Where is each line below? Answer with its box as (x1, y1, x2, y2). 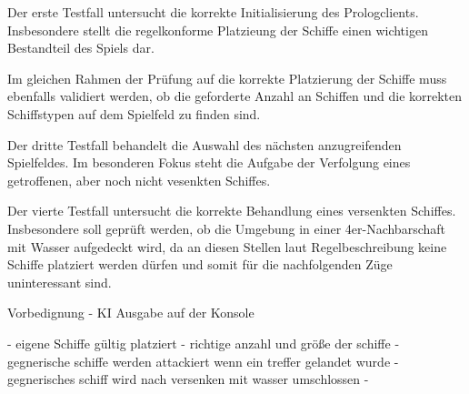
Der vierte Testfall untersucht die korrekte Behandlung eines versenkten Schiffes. (7, 201, 456, 220)
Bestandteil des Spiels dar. (7, 38, 155, 57)
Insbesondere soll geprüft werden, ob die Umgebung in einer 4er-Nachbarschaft (7, 218, 445, 237)
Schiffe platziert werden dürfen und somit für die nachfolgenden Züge (7, 255, 393, 274)
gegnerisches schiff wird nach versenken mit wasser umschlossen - (7, 369, 369, 389)
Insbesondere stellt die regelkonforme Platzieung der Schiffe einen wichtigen (7, 20, 428, 39)
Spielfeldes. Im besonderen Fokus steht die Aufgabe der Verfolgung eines (7, 153, 411, 172)
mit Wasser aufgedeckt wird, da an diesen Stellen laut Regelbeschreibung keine (7, 237, 447, 256)
